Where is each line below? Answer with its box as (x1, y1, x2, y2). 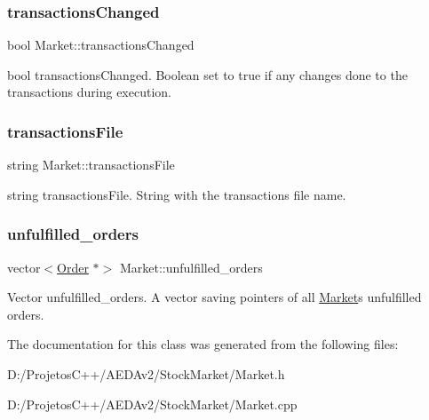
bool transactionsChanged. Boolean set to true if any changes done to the (7, 65, 408, 83)
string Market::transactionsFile (7, 155, 175, 174)
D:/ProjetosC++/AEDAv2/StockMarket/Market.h (7, 365, 285, 383)
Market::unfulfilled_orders (119, 258, 263, 276)
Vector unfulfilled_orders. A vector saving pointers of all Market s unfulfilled (7, 288, 422, 306)
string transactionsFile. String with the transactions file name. (7, 185, 346, 203)
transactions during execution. (7, 83, 171, 101)
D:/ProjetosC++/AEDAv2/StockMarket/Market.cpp (7, 394, 298, 413)
